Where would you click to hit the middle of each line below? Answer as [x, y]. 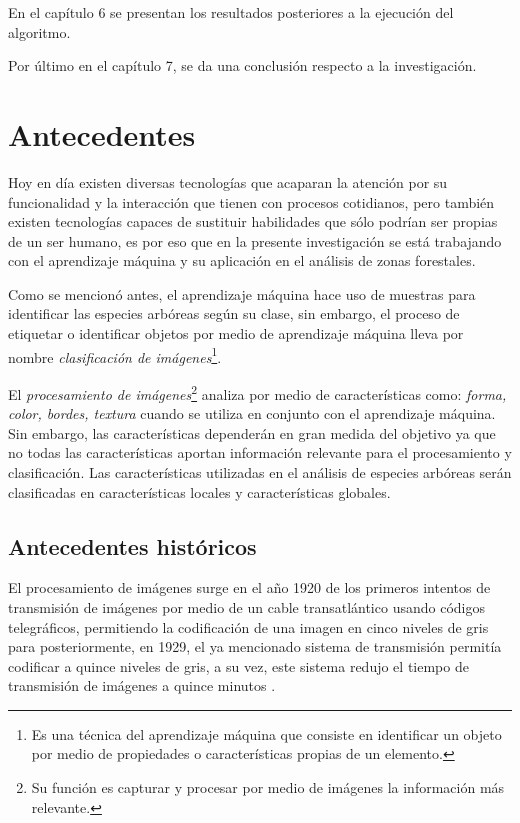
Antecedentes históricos [132, 545]
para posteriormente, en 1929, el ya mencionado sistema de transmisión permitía [255, 646]
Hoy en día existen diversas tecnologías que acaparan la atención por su [228, 181]
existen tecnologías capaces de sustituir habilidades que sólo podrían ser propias [253, 221]
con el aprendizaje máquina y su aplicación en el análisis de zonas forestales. [242, 260]
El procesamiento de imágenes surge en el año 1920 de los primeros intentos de [249, 587]
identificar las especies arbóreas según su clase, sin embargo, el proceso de [234, 313]
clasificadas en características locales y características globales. [199, 491]
